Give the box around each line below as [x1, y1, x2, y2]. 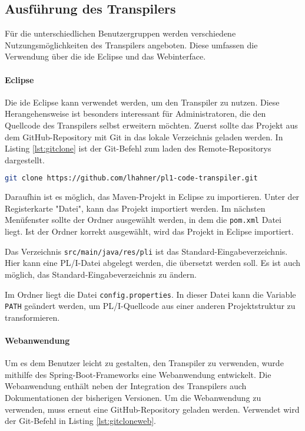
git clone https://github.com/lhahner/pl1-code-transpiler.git [5, 174, 258, 183]
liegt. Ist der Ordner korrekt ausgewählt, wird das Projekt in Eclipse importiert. [5, 225, 294, 238]
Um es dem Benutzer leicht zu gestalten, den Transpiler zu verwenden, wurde [5, 357, 284, 369]
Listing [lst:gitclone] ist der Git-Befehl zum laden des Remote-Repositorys [5, 142, 271, 154]
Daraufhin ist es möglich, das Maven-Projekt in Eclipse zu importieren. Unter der [5, 190, 300, 203]
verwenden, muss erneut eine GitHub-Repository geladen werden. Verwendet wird [5, 403, 300, 415]
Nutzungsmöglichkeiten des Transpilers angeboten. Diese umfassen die [5, 38, 258, 51]
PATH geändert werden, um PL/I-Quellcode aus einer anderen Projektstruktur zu [5, 300, 296, 312]
